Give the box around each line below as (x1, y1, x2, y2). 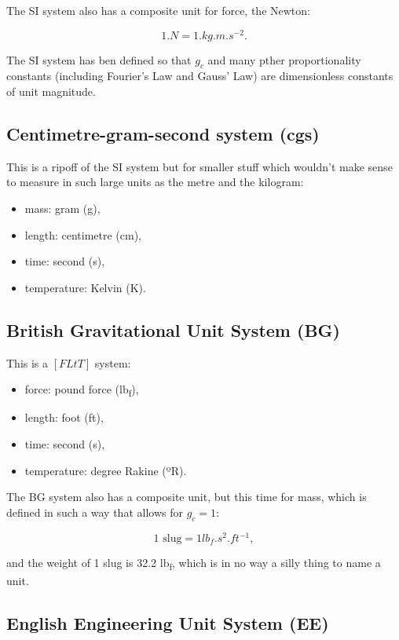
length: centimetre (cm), (24, 226, 141, 243)
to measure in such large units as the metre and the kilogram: (6, 174, 304, 190)
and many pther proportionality (207, 51, 361, 68)
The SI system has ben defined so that (6, 51, 192, 68)
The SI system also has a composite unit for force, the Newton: (6, 2, 310, 18)
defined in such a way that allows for (6, 503, 183, 520)
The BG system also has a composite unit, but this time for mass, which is (6, 488, 367, 505)
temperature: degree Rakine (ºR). (24, 462, 187, 478)
